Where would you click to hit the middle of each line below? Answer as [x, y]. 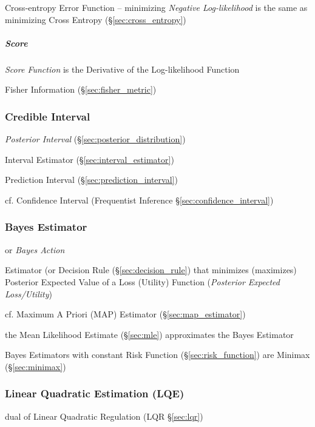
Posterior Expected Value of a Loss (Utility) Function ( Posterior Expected [142, 281]
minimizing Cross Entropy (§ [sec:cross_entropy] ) [96, 19]
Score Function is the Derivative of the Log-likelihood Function [122, 69]
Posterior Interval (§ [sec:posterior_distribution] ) [95, 139]
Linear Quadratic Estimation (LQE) [95, 393]
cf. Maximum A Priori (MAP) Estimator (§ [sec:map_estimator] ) [125, 314]
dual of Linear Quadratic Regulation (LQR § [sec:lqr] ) [104, 416]
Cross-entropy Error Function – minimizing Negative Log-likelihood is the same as [156, 7]
